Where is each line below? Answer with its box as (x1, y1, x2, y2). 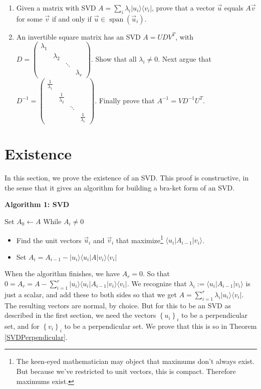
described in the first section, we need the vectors (5, 310, 156, 320)
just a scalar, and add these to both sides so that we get (5, 289, 177, 299)
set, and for (5, 321, 40, 331)
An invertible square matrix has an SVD (16, 31, 141, 42)
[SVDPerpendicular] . (5, 331, 68, 342)
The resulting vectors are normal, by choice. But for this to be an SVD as (5, 300, 231, 310)
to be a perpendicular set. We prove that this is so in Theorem (64, 321, 257, 331)
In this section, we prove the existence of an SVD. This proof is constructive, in (5, 172, 249, 183)
